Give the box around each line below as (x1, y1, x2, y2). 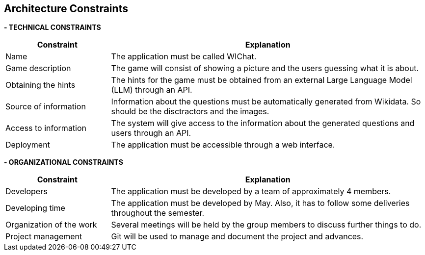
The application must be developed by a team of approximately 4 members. (111, 186, 391, 197)
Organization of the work (5, 220, 97, 230)
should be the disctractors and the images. (111, 106, 269, 117)
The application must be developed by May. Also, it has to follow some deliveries (111, 198, 410, 208)
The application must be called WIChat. (111, 51, 257, 62)
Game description (5, 63, 71, 74)
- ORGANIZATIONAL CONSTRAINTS (4, 158, 123, 167)
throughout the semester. (111, 208, 205, 218)
